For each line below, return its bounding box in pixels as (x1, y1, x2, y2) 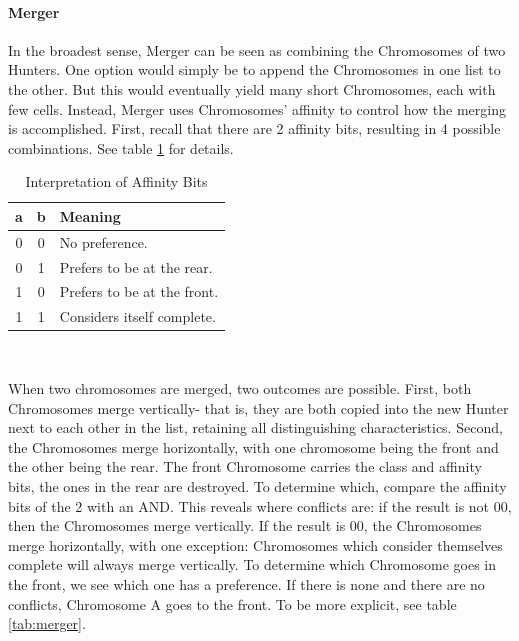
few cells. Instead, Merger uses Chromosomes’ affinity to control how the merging (8, 98, 506, 119)
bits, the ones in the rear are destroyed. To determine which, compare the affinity (8, 475, 507, 496)
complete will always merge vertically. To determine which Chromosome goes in (8, 554, 496, 575)
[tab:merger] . (8, 613, 86, 634)
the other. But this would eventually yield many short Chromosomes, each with (8, 78, 496, 99)
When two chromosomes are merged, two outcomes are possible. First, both (8, 378, 472, 399)
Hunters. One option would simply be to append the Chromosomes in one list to (8, 59, 501, 80)
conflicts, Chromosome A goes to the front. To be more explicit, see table (8, 593, 457, 614)
